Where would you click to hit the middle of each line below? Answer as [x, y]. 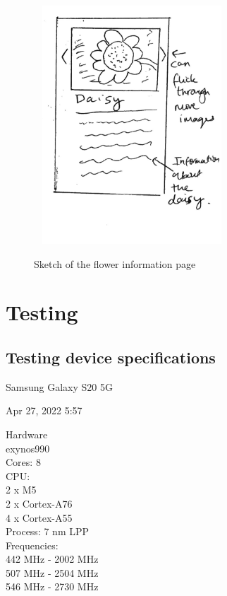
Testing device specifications [111, 357]
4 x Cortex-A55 [39, 517]
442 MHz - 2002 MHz [52, 559]
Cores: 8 [23, 462]
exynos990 [28, 448]
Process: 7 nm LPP [48, 531]
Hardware [27, 434]
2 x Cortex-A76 [39, 503]
